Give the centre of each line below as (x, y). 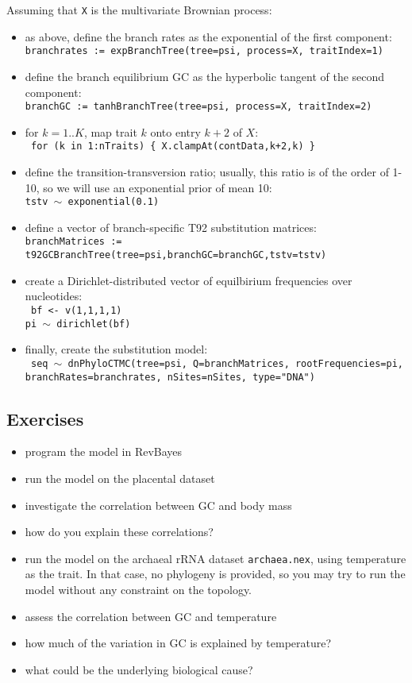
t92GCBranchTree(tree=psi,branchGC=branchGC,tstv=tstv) (176, 255)
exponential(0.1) (114, 202)
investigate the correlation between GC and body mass (158, 505)
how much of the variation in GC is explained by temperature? (178, 643)
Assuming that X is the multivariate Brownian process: (139, 10)
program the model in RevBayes (104, 451)
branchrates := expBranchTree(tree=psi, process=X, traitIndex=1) (204, 51)
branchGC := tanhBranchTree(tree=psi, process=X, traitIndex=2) (198, 107)
